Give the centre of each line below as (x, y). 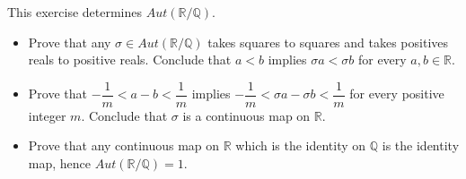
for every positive (397, 94)
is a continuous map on (246, 115)
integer (47, 115)
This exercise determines (75, 12)
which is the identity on (301, 145)
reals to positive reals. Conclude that (130, 60)
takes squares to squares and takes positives (328, 42)
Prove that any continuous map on (124, 145)
